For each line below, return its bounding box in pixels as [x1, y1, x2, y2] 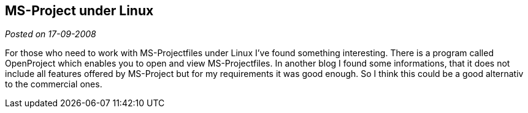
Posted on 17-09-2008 [5, 29, 96, 40]
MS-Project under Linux [5, 3, 154, 18]
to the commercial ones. [5, 79, 102, 90]
